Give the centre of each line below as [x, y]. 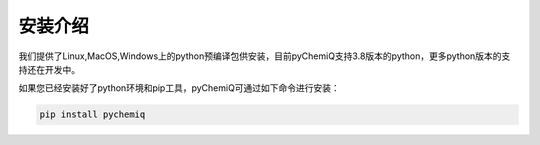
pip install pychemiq [92, 114]
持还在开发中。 [49, 69]
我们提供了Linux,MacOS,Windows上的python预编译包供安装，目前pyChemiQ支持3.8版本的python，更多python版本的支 [264, 56]
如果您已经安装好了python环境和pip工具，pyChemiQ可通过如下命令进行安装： [179, 88]
